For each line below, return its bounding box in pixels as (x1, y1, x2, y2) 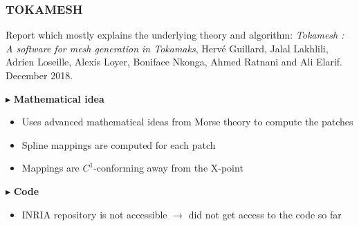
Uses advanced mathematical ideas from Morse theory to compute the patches (21, 114, 353, 129)
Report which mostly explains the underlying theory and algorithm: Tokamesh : (6, 28, 344, 42)
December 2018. (6, 68, 73, 82)
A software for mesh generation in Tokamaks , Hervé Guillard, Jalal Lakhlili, (6, 41, 329, 55)
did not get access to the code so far (188, 207, 342, 221)
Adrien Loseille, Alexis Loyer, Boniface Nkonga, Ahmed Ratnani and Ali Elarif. (6, 54, 342, 69)
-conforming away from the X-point (93, 161, 243, 175)
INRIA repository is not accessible (21, 207, 167, 221)
